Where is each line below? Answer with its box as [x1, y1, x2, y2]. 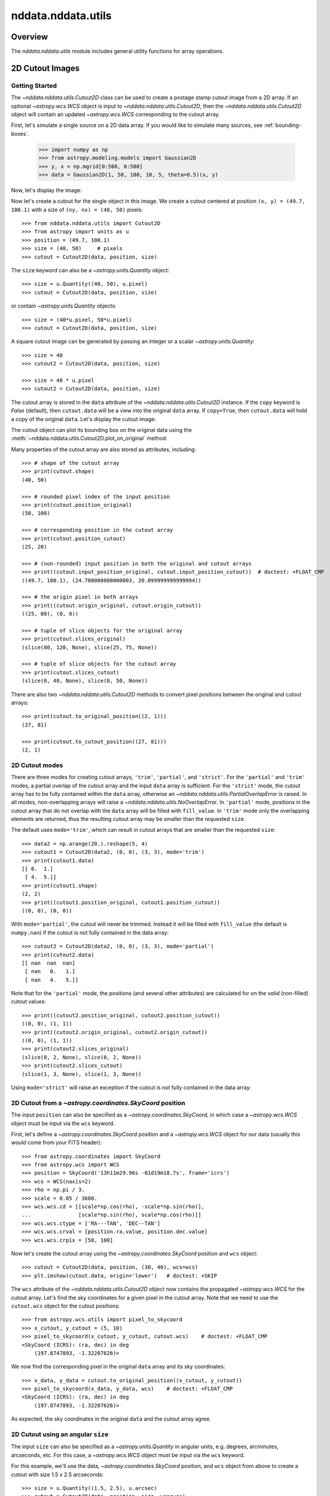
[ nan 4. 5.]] [25, 976, 79, 983]
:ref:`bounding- [264, 121, 302, 129]
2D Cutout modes [11, 761, 63, 769]
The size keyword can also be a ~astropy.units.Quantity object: [11, 267, 170, 274]
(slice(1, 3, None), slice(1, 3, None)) [22, 1071, 142, 1077]
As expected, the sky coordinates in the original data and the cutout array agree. [11, 1415, 212, 1422]
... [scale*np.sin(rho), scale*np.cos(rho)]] [22, 1212, 201, 1218]
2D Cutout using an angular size [11, 1430, 109, 1439]
